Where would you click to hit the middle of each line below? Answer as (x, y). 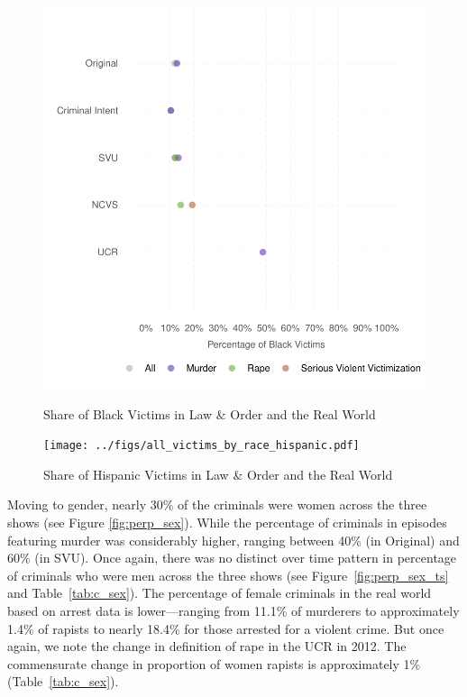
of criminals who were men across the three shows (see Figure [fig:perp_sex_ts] (228, 575)
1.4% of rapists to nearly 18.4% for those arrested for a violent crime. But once (226, 628)
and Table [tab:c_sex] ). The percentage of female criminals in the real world (220, 593)
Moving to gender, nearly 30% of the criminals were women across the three (217, 504)
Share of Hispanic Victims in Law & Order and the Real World (218, 474)
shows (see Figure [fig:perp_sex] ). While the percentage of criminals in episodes (227, 523)
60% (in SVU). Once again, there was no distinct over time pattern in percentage (232, 558)
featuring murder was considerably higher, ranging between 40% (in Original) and (233, 540)
